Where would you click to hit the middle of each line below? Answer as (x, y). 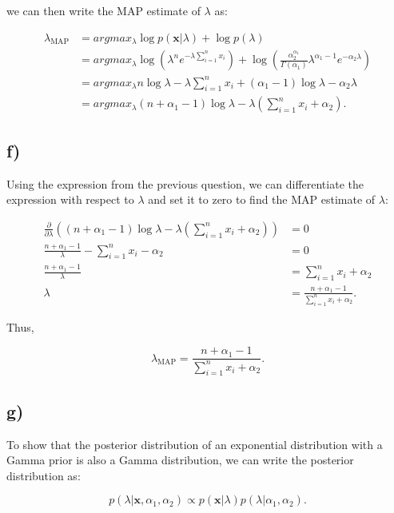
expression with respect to (70, 199)
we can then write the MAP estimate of (103, 10)
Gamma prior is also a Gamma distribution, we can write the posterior (180, 460)
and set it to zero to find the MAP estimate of (262, 199)
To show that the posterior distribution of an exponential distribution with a (195, 444)
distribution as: (44, 475)
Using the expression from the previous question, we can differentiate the (185, 183)
